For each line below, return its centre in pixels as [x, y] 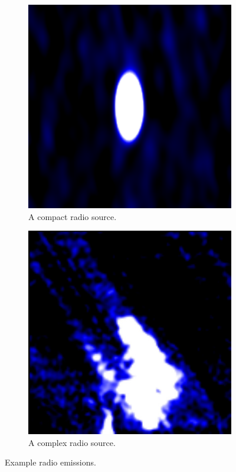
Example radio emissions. [50, 462]
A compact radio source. [73, 216]
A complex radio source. [72, 442]
